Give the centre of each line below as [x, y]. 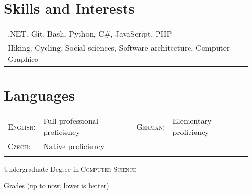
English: [22, 126]
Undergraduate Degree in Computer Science [70, 169]
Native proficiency [74, 146]
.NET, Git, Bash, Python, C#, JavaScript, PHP [90, 34]
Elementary [192, 121]
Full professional [71, 121]
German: [151, 126]
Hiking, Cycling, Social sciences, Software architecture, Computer [119, 48]
